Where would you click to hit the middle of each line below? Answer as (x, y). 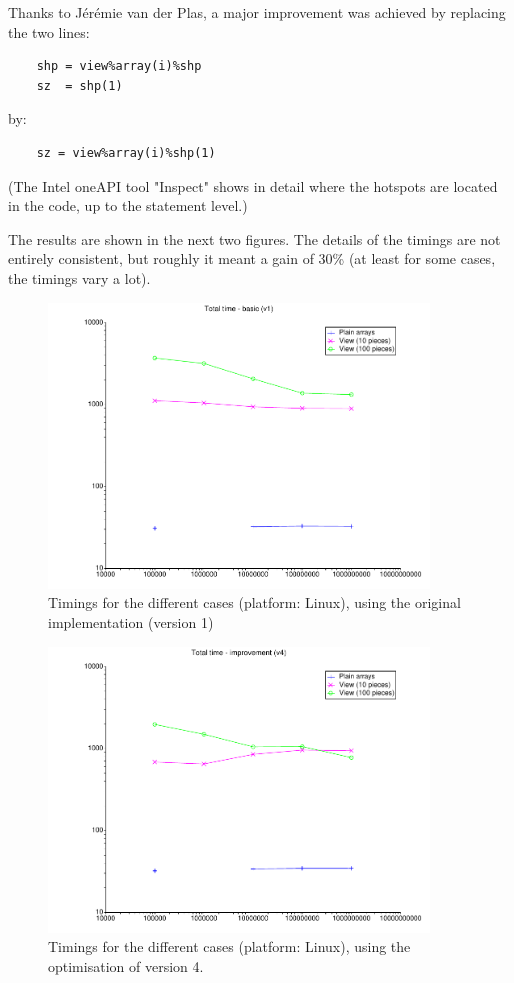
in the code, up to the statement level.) (128, 205)
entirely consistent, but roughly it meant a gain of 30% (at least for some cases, (252, 258)
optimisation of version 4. (126, 966)
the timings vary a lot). (79, 277)
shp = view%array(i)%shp (119, 66)
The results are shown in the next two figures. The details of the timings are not (254, 238)
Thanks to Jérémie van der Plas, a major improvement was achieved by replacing (257, 12)
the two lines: (49, 31)
